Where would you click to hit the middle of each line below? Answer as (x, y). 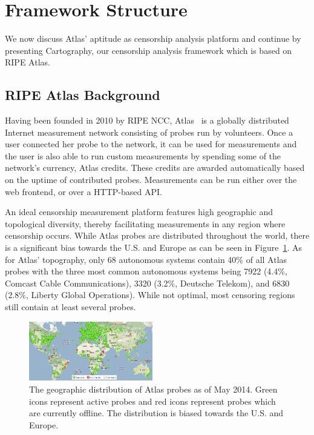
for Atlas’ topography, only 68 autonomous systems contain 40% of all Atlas (146, 259)
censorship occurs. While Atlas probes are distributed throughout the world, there (157, 235)
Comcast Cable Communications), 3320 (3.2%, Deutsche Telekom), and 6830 (147, 283)
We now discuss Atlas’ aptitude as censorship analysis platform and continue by (153, 38)
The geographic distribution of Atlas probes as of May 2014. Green (153, 389)
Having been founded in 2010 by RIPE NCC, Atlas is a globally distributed (147, 120)
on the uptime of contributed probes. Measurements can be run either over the (151, 180)
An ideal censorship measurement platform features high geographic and (139, 212)
